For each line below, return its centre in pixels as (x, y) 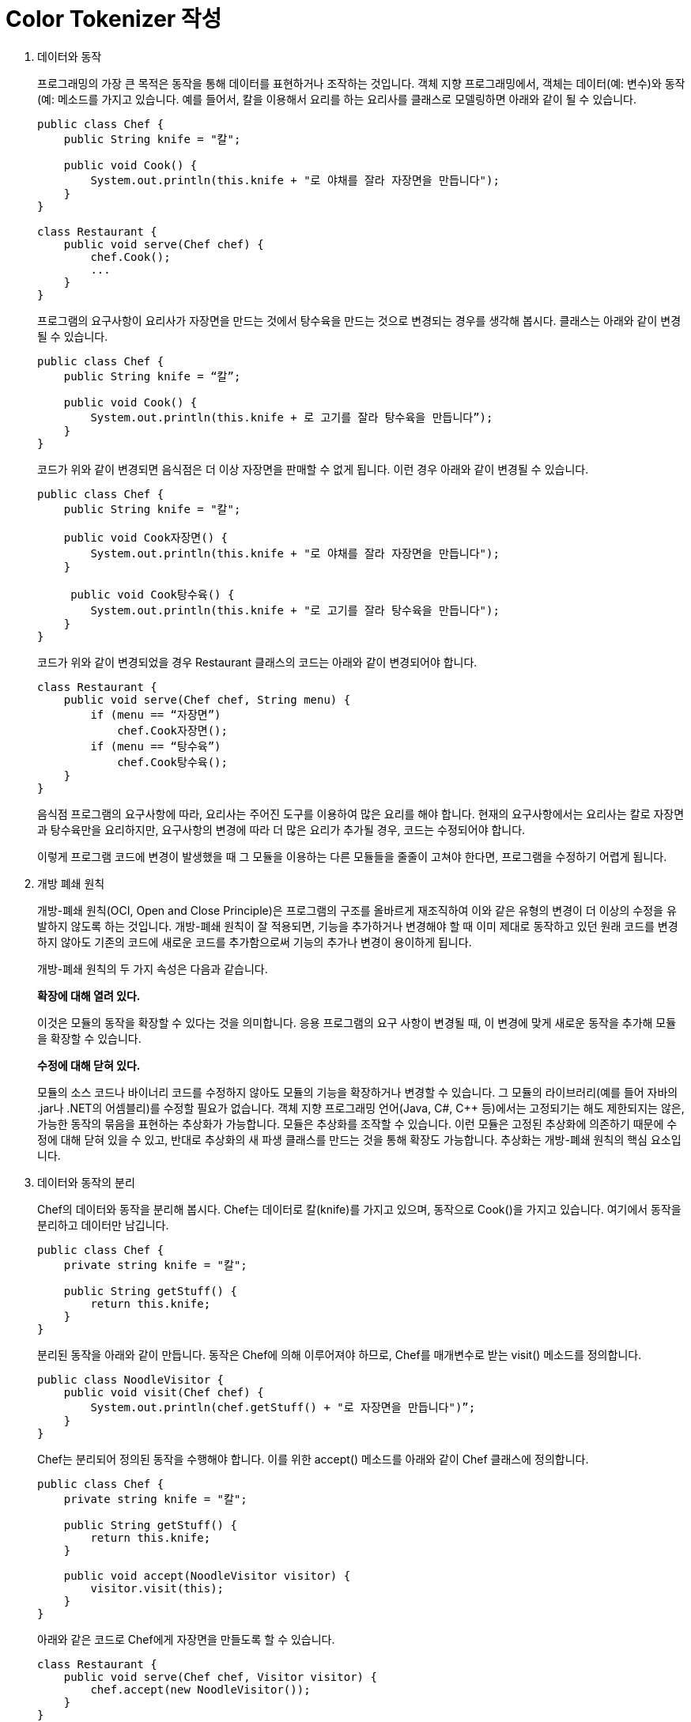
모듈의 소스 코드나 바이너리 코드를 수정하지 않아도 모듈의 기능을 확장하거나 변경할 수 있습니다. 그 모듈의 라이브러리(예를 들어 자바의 (358, 1092)
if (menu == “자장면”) (156, 714)
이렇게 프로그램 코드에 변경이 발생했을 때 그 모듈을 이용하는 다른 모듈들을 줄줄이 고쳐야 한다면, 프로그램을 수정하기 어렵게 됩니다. (352, 856)
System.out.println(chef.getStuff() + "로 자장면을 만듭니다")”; (283, 1407)
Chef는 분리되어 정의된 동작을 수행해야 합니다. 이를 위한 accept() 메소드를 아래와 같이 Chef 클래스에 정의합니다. (313, 1459)
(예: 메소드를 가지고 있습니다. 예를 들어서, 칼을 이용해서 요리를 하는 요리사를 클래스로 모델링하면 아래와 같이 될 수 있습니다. (337, 99)
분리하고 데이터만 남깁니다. (103, 1225)
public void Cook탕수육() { (153, 594)
